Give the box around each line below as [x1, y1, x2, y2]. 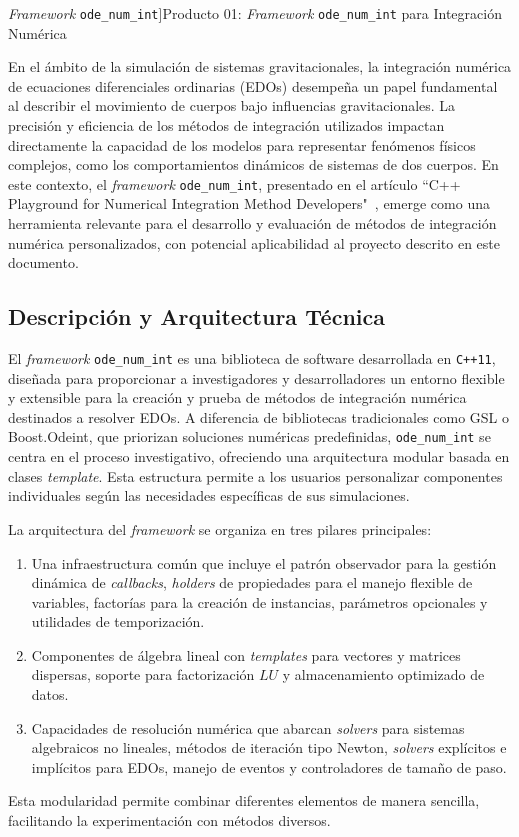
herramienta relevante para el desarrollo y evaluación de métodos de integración [8, 213, 497, 234]
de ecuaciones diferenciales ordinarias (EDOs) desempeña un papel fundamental [8, 75, 498, 96]
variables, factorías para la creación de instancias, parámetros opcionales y [31, 591, 488, 612]
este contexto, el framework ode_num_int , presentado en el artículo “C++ [8, 173, 461, 194]
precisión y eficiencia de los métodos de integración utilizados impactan [8, 115, 445, 136]
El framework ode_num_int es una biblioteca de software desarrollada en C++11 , [8, 348, 496, 369]
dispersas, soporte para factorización [31, 664, 255, 685]
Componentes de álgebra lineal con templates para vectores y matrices [31, 644, 461, 665]
